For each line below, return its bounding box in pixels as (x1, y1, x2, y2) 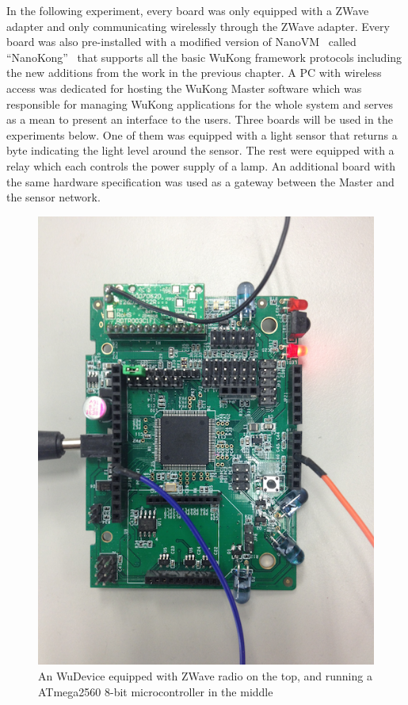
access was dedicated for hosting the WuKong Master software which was (6, 79, 362, 96)
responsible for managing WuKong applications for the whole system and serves (6, 95, 393, 112)
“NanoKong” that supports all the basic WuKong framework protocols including (6, 48, 402, 65)
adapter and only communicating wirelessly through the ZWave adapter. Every (6, 17, 390, 34)
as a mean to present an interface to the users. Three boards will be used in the (6, 111, 393, 128)
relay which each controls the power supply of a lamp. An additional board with (6, 157, 396, 174)
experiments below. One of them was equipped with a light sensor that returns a (6, 126, 398, 143)
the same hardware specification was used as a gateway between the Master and (6, 173, 395, 190)
